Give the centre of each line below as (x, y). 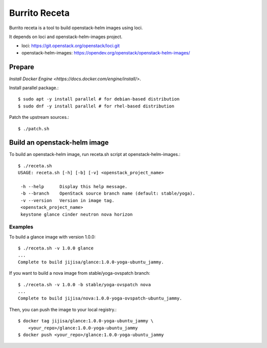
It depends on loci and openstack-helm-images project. (66, 37)
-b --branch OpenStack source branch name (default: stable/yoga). (108, 194)
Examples (21, 227)
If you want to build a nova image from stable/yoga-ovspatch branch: (80, 273)
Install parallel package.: (34, 88)
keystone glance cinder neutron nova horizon (77, 214)
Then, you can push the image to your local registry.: (63, 309)
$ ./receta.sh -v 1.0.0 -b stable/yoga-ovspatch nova (84, 284)
